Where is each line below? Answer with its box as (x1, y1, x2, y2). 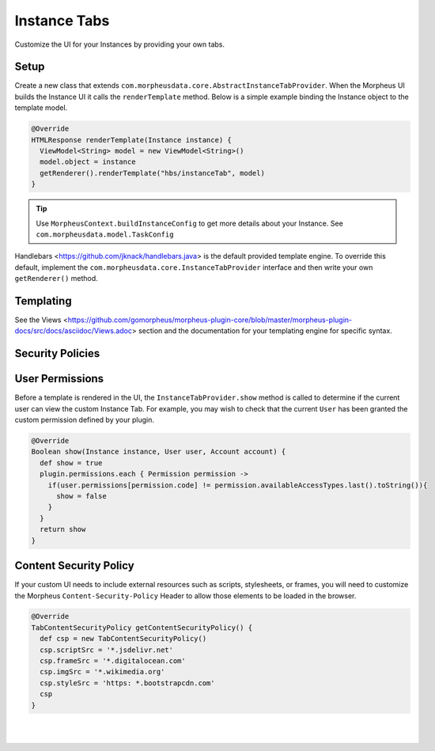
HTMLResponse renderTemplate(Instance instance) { (31, 135, 233, 144)
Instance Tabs (14, 12, 110, 29)
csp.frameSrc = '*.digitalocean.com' (40, 657, 186, 666)
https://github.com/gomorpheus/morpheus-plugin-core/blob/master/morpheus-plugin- (67, 315, 352, 324)
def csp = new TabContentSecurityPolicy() (40, 634, 207, 643)
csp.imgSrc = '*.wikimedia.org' (40, 667, 165, 677)
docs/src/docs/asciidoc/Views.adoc (14, 326, 132, 336)
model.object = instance (40, 157, 136, 166)
